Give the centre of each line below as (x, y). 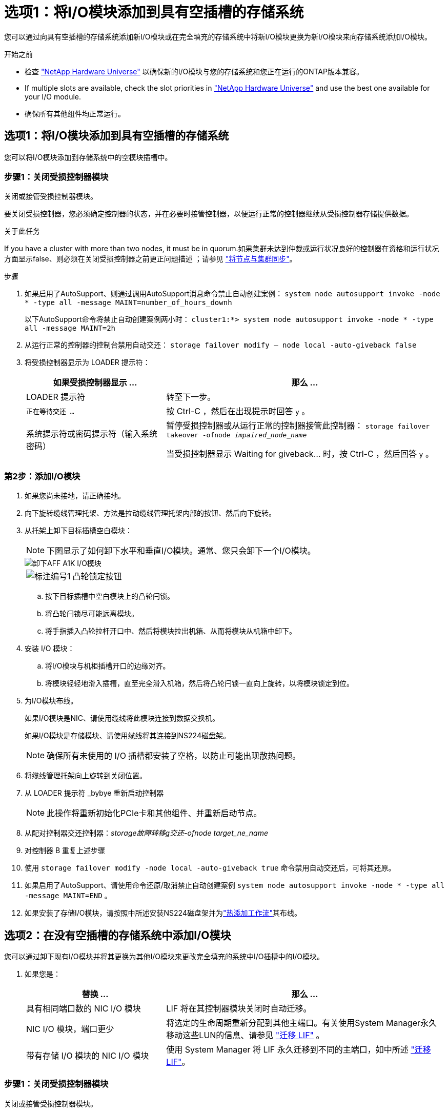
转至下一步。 (191, 397)
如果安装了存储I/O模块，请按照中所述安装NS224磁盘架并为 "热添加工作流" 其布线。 (163, 913)
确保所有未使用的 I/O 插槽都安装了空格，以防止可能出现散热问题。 (174, 756)
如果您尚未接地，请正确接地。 (75, 496)
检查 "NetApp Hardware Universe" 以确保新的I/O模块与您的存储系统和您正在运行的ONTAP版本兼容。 (194, 71)
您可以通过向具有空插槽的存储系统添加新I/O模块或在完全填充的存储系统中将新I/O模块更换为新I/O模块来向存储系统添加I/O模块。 (218, 36)
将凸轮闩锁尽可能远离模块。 (92, 614)
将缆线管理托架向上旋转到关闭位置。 (86, 776)
